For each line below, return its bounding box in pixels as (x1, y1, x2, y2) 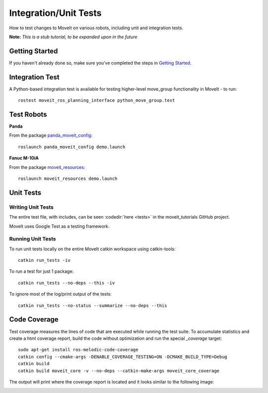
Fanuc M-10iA (9, 155, 39, 161)
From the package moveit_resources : (9, 164, 85, 170)
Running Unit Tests (9, 236, 57, 242)
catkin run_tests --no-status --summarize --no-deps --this (18, 303, 167, 308)
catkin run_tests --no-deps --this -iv (18, 280, 115, 286)
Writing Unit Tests (9, 204, 54, 211)
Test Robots (9, 110, 47, 119)
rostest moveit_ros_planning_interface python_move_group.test (18, 97, 175, 103)
